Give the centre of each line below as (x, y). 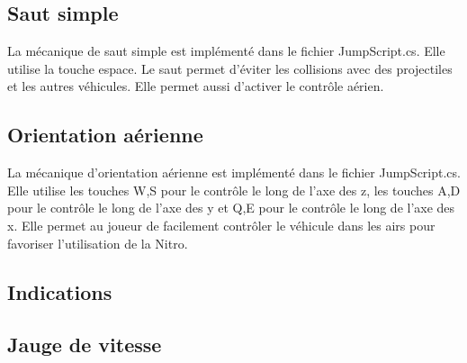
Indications (60, 291)
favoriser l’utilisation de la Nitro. (98, 243)
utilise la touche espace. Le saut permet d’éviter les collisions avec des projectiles (230, 68)
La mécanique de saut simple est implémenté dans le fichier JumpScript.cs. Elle (226, 51)
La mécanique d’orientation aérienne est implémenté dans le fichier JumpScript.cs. (234, 172)
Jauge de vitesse (85, 345)
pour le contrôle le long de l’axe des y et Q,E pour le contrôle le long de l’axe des (231, 208)
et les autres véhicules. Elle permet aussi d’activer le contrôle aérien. (196, 86)
